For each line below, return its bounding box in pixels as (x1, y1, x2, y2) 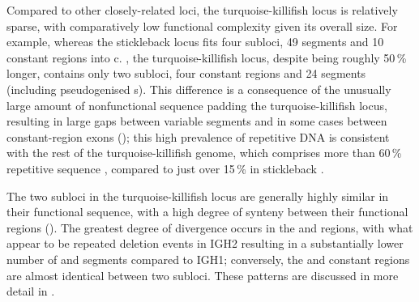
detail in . (6, 283, 55, 300)
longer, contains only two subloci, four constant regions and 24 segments (6, 65, 366, 82)
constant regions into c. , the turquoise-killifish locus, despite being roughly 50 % (6, 49, 407, 66)
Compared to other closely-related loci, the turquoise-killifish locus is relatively (6, 2, 398, 18)
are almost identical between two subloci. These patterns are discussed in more (6, 266, 399, 283)
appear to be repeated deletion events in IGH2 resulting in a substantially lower (6, 235, 404, 252)
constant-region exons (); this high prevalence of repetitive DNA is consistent (6, 128, 390, 145)
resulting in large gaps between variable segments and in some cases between (6, 113, 387, 130)
